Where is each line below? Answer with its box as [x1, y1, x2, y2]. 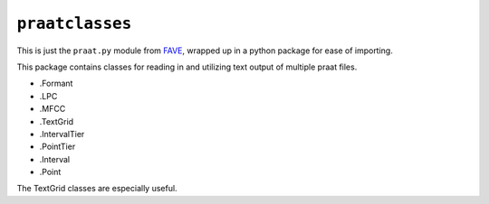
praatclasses [16, 14, 132, 33]
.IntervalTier [39, 128, 85, 139]
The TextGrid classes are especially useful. [16, 183, 177, 194]
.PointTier [39, 141, 76, 153]
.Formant [39, 78, 73, 89]
